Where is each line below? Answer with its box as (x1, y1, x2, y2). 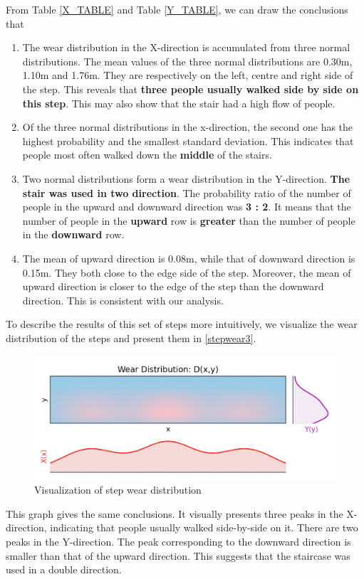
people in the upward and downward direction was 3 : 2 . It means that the (22, 199, 351, 214)
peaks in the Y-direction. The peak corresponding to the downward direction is (6, 533, 351, 548)
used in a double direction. (6, 562, 122, 577)
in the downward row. (22, 227, 125, 242)
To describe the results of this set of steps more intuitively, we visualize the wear (6, 317, 358, 331)
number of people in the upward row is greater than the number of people (22, 213, 355, 228)
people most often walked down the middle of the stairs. (22, 147, 272, 162)
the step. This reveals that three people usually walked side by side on (22, 81, 359, 96)
